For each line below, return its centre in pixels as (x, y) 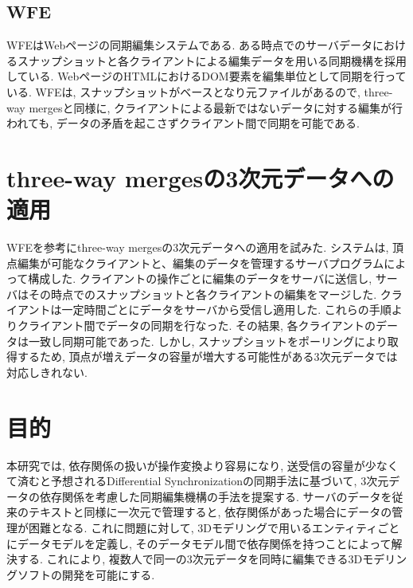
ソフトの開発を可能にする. (86, 574)
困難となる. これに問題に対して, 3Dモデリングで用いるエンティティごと (214, 527)
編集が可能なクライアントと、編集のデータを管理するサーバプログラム (201, 263)
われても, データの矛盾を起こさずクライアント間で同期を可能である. (183, 123)
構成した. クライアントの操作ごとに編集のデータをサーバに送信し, (200, 278)
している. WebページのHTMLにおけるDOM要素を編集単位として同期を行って (206, 76)
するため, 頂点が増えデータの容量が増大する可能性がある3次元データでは (207, 357)
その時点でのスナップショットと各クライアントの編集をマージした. (203, 294)
